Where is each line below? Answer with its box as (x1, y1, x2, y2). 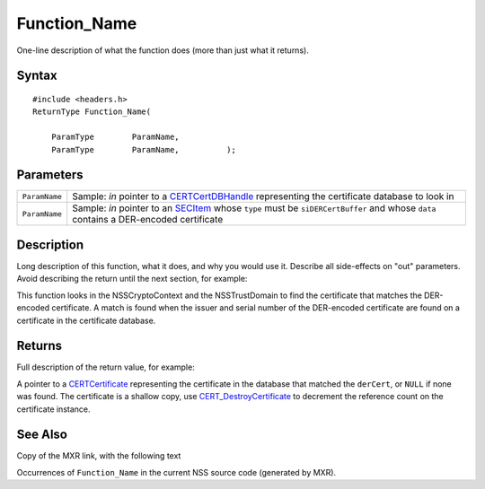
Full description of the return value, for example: (16, 362, 195, 372)
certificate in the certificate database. (16, 315, 156, 326)
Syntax (16, 68, 57, 83)
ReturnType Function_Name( (32, 107, 152, 117)
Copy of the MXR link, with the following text (16, 450, 181, 461)
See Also (16, 427, 67, 442)
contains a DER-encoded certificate (72, 214, 224, 226)
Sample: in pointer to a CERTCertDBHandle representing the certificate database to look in (72, 190, 454, 203)
